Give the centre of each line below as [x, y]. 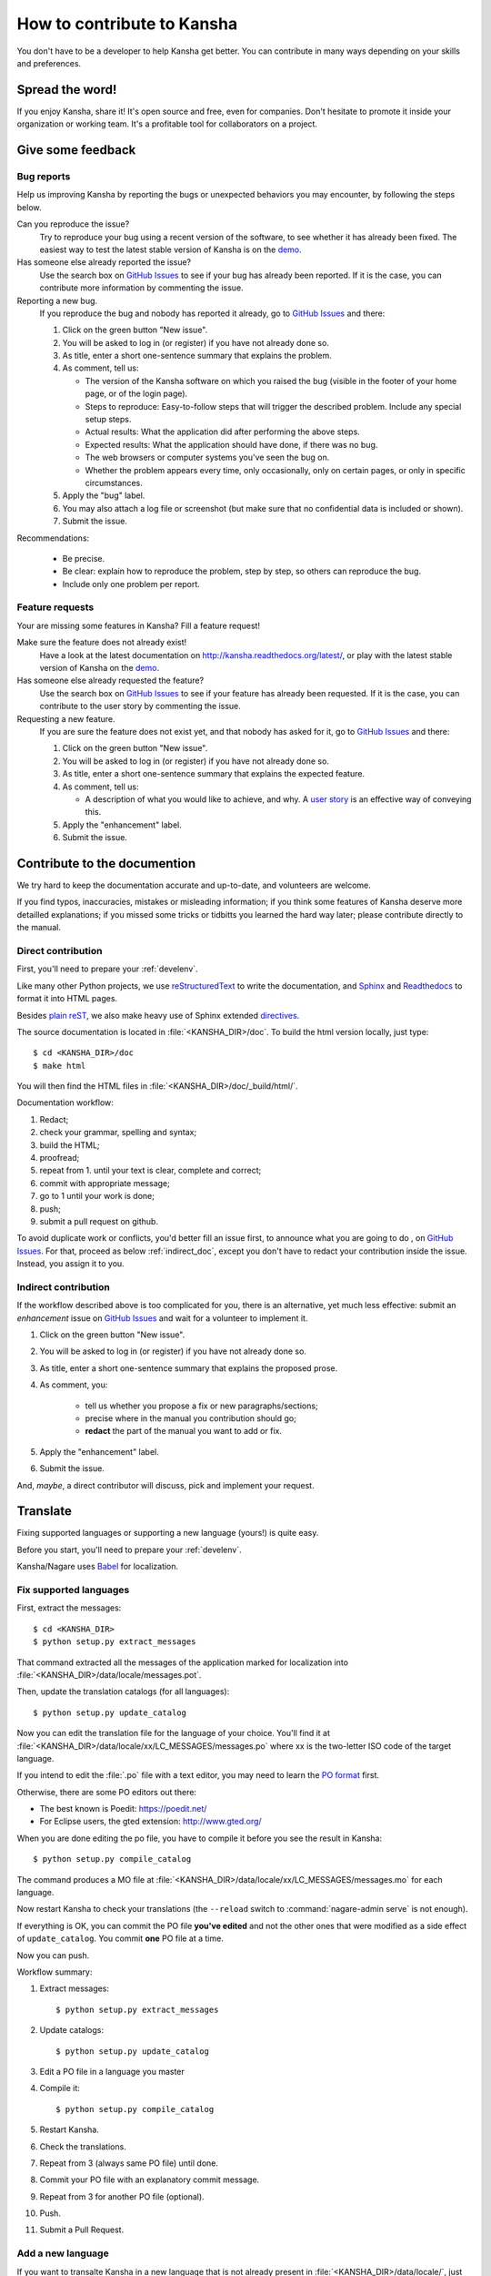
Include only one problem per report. [131, 584]
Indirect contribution [64, 1286]
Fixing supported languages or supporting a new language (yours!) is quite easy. [168, 1533]
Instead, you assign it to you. [70, 1264]
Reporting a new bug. [57, 300]
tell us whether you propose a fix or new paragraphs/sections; [201, 1406]
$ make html [60, 1066]
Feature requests [55, 607]
